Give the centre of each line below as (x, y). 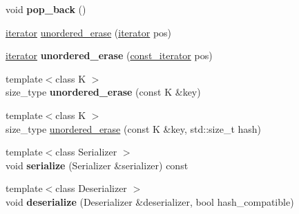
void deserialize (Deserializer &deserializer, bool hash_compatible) (150, 201)
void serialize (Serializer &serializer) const (97, 165)
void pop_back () (46, 9)
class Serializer (86, 152)
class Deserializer (91, 188)
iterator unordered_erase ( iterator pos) (89, 32)
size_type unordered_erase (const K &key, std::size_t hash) (134, 128)
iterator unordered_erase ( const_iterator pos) (109, 55)
